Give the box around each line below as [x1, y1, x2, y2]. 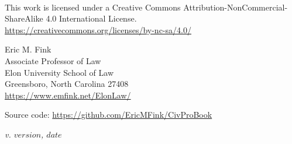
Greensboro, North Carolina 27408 [5, 78, 129, 90]
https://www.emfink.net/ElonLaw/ [5, 89, 131, 101]
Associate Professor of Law [5, 54, 101, 66]
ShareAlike [5, 12, 43, 24]
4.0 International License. [46, 12, 137, 24]
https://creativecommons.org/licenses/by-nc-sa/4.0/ [5, 23, 191, 36]
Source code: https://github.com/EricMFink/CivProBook [5, 108, 212, 121]
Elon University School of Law [5, 66, 114, 78]
